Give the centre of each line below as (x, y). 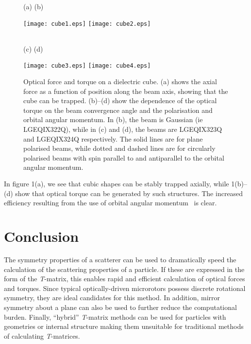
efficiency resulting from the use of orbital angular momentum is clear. (110, 203)
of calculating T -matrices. (42, 335)
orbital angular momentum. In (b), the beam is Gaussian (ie (113, 119)
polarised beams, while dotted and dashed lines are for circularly (119, 148)
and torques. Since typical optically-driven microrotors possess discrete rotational (125, 288)
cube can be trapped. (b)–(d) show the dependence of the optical (120, 100)
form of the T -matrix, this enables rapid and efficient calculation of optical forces (125, 279)
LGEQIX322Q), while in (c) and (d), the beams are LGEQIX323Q (123, 129)
